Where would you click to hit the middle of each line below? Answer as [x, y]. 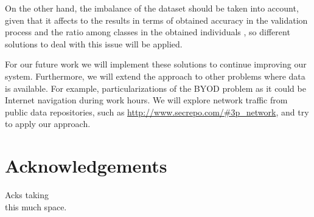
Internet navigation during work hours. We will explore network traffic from [146, 100]
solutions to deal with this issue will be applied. [94, 43]
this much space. [36, 206]
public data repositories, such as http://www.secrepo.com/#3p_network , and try [157, 112]
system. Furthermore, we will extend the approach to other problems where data [155, 76]
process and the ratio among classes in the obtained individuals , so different [148, 32]
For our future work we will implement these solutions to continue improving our [156, 64]
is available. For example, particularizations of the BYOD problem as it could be [155, 88]
